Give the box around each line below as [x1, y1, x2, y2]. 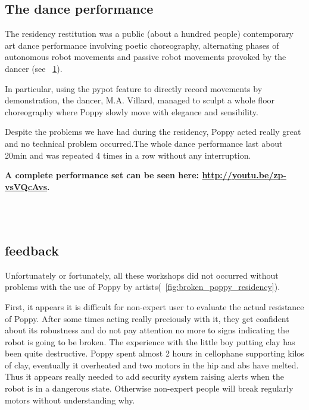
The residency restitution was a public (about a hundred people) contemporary [5, 27, 294, 40]
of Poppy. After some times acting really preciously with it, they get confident [5, 312, 289, 324]
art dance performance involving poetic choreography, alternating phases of [5, 39, 279, 51]
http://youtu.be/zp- [202, 169, 286, 181]
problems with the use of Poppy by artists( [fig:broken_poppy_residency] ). [5, 280, 280, 293]
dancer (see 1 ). [5, 62, 63, 74]
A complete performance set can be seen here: [5, 169, 199, 181]
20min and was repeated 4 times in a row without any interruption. [5, 149, 251, 161]
